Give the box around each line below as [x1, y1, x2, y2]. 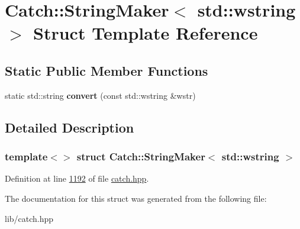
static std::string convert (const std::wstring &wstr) [5, 89, 196, 101]
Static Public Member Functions [5, 61, 208, 79]
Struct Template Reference [33, 21, 258, 45]
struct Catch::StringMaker [76, 149, 205, 164]
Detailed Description [5, 118, 134, 136]
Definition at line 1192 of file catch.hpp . [5, 172, 149, 185]
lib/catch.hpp [5, 212, 54, 224]
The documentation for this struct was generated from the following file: [5, 192, 267, 204]
